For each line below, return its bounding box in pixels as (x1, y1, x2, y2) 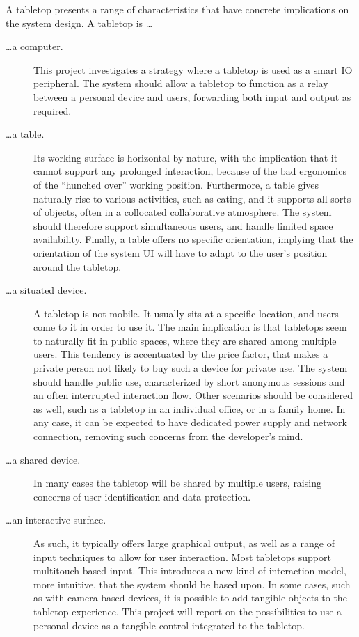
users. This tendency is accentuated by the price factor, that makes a (33, 347, 328, 361)
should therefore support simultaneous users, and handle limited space (33, 218, 333, 233)
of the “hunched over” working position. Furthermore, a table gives (33, 177, 319, 191)
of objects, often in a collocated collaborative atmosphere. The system (33, 205, 332, 219)
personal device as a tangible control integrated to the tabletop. (33, 618, 305, 632)
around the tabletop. (33, 259, 122, 274)
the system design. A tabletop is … (6, 15, 153, 30)
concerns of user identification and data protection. (33, 489, 251, 503)
